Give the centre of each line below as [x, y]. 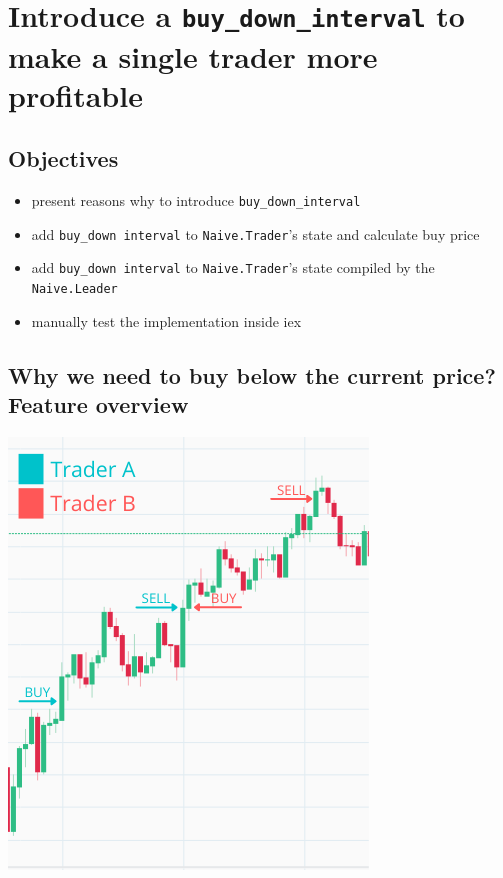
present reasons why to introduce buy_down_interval [196, 200]
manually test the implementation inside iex [166, 320]
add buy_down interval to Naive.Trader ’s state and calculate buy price [255, 233]
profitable [75, 94]
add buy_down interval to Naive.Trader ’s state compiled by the [233, 267]
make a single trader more [193, 55]
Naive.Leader [74, 289]
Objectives [63, 158]
